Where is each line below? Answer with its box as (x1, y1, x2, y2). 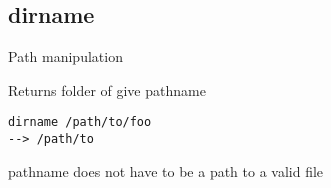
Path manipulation (8, 46, 123, 67)
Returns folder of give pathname (8, 79, 206, 100)
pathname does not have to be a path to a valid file (8, 160, 324, 181)
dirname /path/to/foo (8, 115, 152, 130)
